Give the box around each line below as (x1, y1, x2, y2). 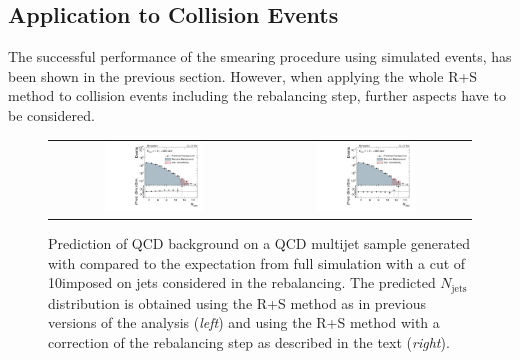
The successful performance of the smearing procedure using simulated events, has (8, 46, 512, 67)
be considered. (8, 104, 95, 125)
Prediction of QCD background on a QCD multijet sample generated (48, 232, 470, 253)
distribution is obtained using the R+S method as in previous (48, 292, 426, 313)
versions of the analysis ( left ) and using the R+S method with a (48, 312, 440, 333)
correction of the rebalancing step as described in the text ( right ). (48, 331, 450, 352)
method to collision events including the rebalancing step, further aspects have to (8, 85, 506, 106)
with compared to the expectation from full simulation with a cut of (48, 252, 466, 273)
